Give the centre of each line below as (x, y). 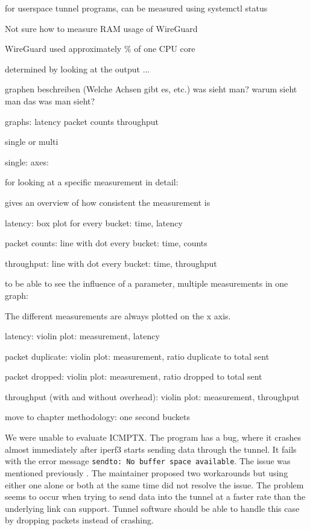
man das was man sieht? (50, 101)
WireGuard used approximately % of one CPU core (100, 49)
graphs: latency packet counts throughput (82, 121)
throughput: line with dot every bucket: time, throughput (111, 263)
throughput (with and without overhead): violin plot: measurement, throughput (152, 396)
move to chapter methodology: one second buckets (97, 417)
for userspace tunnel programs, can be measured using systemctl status (136, 8)
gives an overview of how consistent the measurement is (108, 202)
